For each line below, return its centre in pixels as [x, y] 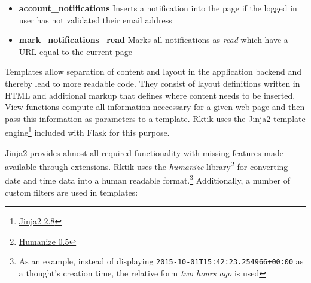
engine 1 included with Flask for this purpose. [87, 131]
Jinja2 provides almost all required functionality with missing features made [144, 152]
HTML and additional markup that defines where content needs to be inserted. [150, 95]
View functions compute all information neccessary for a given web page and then [155, 107]
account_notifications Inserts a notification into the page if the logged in [158, 8]
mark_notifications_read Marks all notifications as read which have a [153, 40]
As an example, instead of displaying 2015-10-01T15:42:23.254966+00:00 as [161, 261]
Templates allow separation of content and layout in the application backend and [153, 71]
